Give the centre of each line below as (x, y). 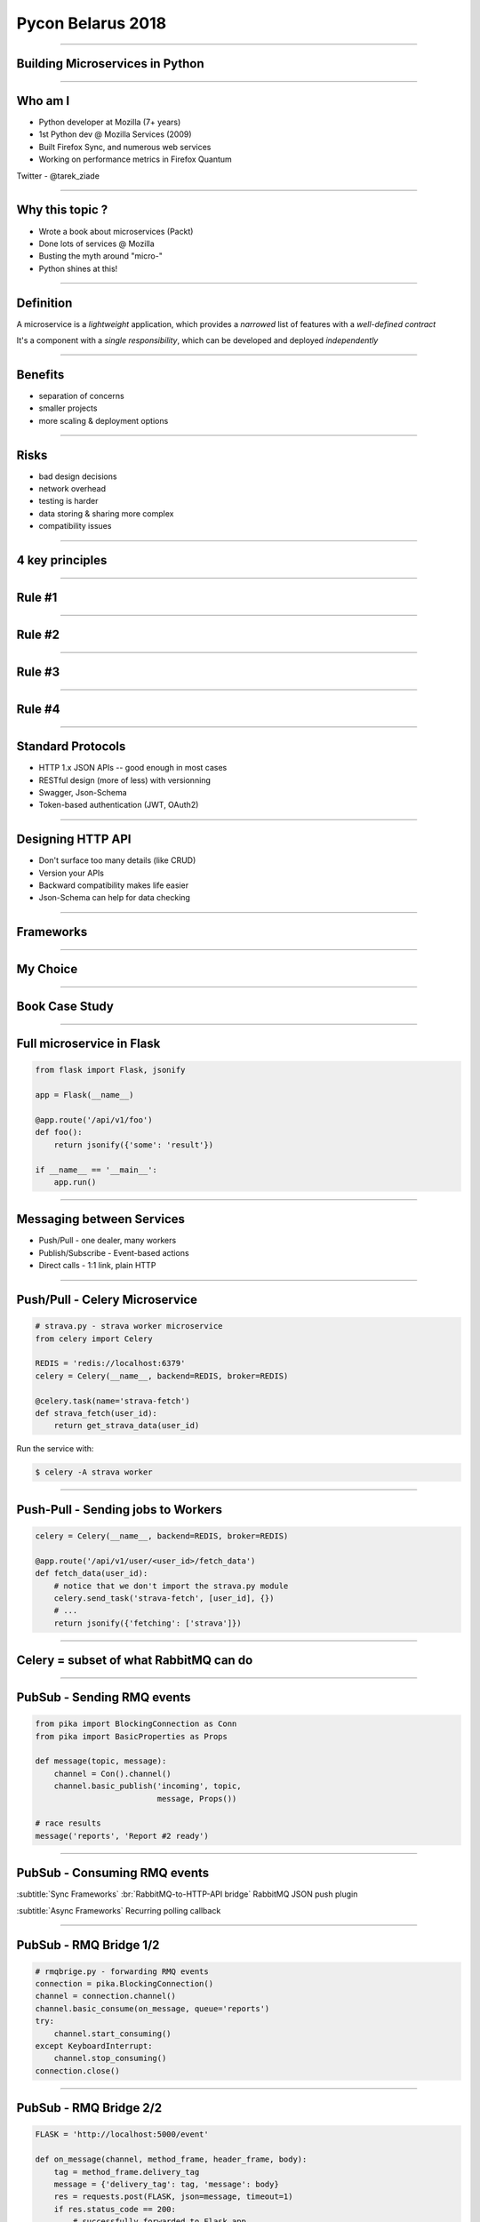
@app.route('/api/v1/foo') (94, 1120)
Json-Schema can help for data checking (115, 898)
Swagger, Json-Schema (83, 792)
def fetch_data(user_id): (92, 1574)
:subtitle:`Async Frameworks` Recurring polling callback (119, 1910)
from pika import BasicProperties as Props (132, 1736)
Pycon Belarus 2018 (92, 23)
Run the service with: (55, 1449)
